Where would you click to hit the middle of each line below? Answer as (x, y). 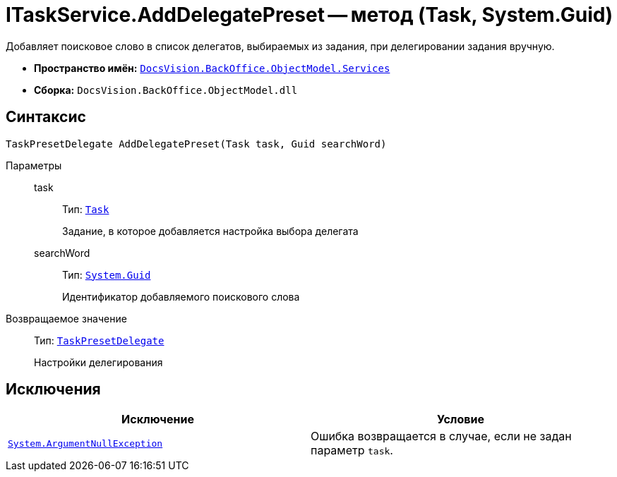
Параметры (34, 165)
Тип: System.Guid (107, 274)
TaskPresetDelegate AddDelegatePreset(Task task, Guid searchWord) (196, 144)
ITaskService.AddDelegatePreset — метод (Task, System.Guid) (309, 15)
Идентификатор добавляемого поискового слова (181, 296)
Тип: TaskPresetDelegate (99, 340)
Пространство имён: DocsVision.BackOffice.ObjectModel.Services (212, 68)
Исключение (158, 419)
